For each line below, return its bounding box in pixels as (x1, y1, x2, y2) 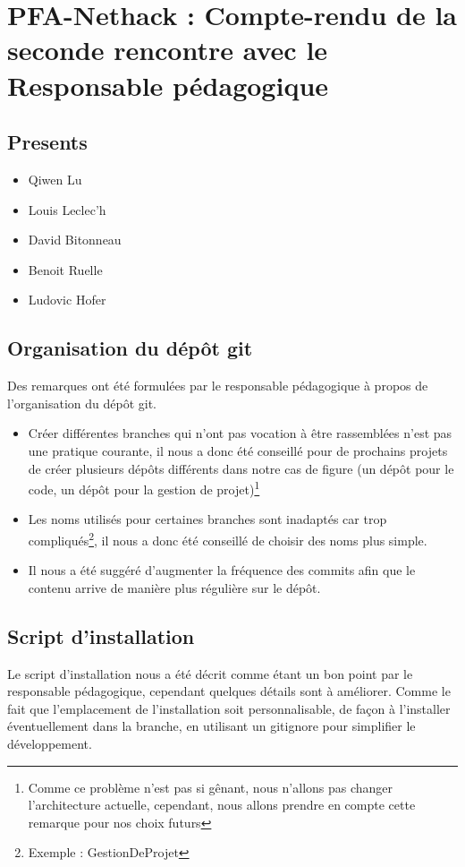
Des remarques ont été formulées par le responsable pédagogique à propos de (7, 376, 428, 395)
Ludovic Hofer (28, 290, 106, 309)
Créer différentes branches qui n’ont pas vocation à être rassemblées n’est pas (28, 424, 452, 442)
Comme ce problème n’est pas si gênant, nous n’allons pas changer (28, 777, 393, 796)
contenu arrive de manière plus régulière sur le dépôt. (28, 578, 321, 597)
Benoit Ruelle (28, 260, 103, 279)
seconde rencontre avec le (7, 31, 328, 68)
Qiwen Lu (28, 169, 82, 188)
